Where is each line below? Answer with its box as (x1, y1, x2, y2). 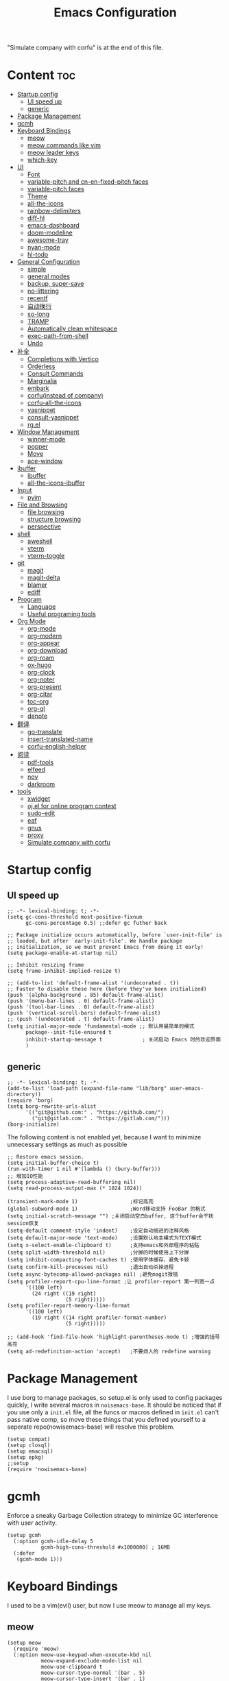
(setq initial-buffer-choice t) (7, 1159, 99, 1166)
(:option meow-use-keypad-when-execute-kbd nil (13, 1651, 152, 1658)
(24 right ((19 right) (32, 1290, 97, 1297)
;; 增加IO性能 (7, 1172, 43, 1180)
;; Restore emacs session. (7, 1153, 84, 1160)
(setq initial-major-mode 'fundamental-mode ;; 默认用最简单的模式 (7, 1023, 195, 1030)
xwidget (27, 795, 50, 803)
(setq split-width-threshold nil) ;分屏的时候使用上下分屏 (7, 1249, 190, 1256)
